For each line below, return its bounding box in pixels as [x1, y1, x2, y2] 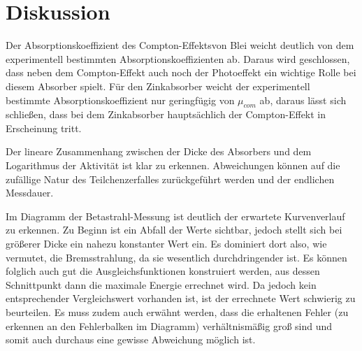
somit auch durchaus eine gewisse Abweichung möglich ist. [6, 332, 256, 347]
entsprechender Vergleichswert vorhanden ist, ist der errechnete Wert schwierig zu [6, 291, 356, 306]
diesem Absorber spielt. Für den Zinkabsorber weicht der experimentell [6, 78, 310, 93]
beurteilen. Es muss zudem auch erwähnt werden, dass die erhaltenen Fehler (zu [6, 305, 349, 320]
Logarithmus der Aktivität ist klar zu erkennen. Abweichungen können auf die [6, 158, 340, 173]
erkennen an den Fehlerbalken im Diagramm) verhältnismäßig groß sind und [6, 318, 333, 333]
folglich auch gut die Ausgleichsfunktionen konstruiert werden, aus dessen [6, 264, 320, 278]
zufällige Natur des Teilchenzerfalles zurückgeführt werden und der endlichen [6, 171, 335, 186]
